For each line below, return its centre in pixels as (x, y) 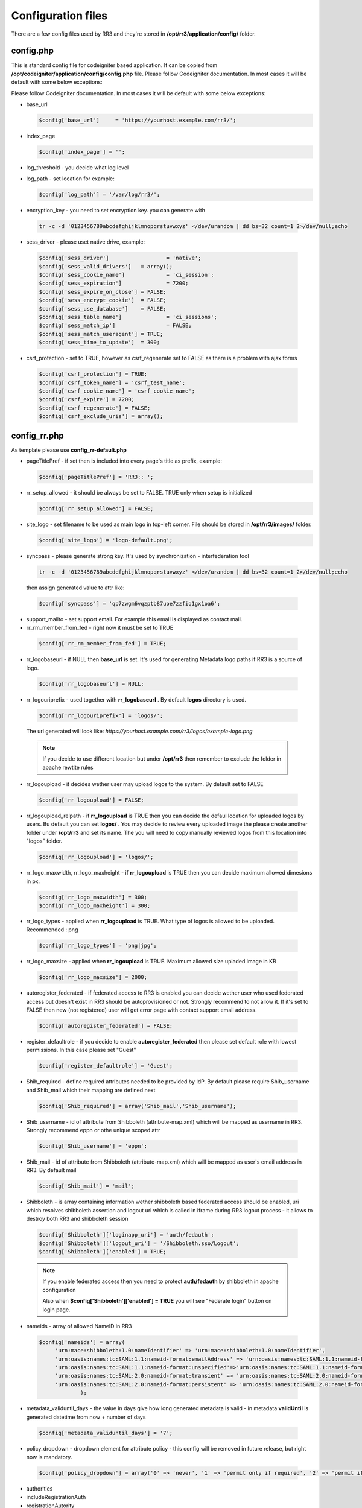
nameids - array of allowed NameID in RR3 (79, 1326)
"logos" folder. (44, 841)
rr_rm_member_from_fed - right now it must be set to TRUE (100, 628)
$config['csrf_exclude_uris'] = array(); (101, 417)
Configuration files (59, 16)
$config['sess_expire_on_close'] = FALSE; (103, 292)
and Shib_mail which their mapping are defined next (91, 1090)
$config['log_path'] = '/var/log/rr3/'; (99, 195)
